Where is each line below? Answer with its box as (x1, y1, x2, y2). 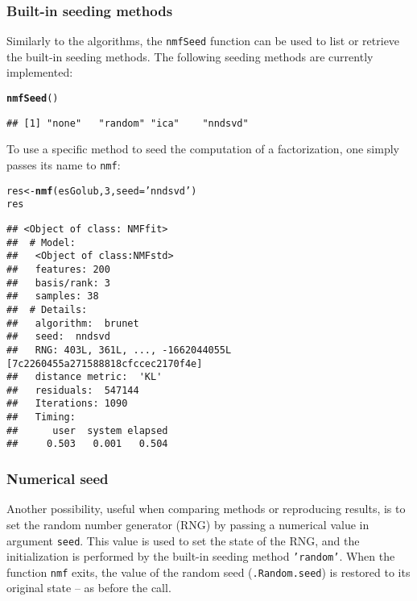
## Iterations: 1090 (6, 398, 128, 410)
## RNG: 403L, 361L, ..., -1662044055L (6, 344, 232, 356)
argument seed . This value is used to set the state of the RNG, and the (6, 532, 360, 549)
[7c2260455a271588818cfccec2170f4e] (6, 357, 203, 369)
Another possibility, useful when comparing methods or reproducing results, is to (6, 500, 406, 517)
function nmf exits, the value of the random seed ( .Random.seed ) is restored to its (6, 563, 411, 580)
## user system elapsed (6, 424, 168, 436)
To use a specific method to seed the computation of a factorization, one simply (6, 140, 399, 157)
